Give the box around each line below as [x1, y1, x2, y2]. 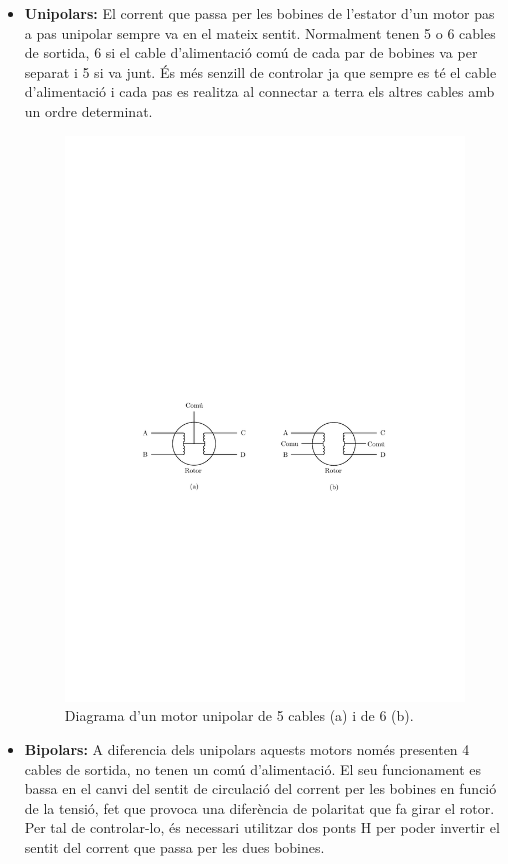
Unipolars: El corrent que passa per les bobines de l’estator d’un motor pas [24, 3, 495, 23]
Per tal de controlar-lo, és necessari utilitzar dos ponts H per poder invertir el [24, 817, 500, 838]
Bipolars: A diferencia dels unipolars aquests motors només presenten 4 [24, 739, 470, 759]
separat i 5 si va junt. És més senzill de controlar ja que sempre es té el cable [24, 61, 497, 82]
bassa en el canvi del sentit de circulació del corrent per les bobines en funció [24, 778, 497, 799]
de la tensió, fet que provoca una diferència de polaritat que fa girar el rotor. [24, 797, 495, 818]
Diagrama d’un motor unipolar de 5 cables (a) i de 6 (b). [64, 705, 414, 726]
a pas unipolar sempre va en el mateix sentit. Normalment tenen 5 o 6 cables [24, 22, 496, 43]
